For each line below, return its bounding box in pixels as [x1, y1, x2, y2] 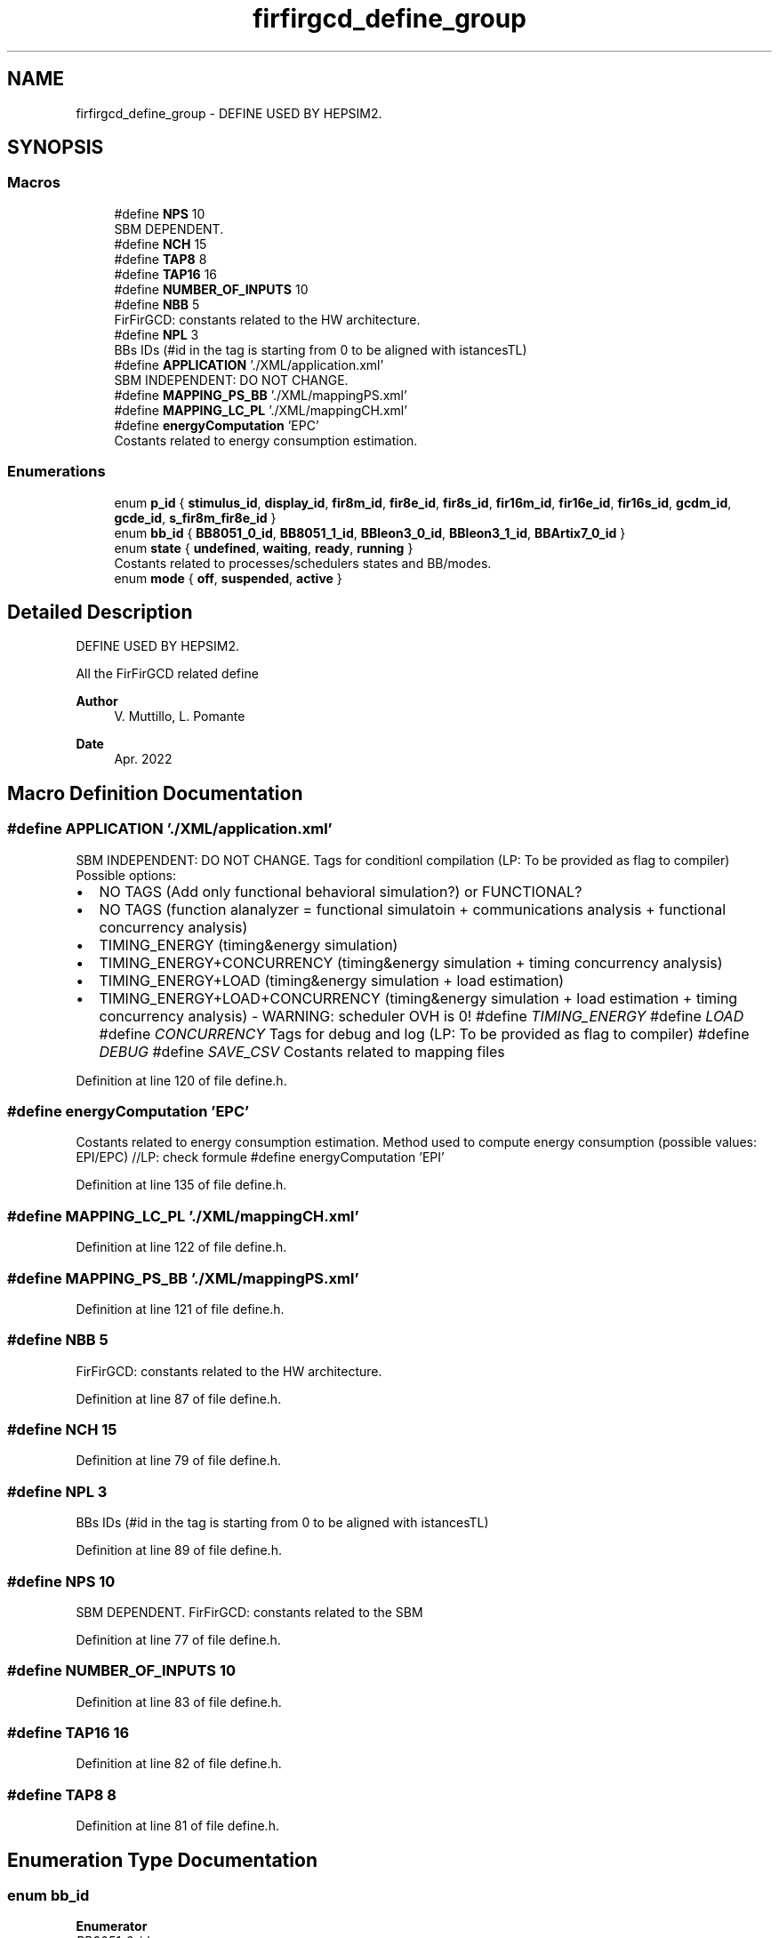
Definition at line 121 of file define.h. [76, 1301, 285, 1317]
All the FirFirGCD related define [76, 666, 259, 682]
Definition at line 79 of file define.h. [76, 1453, 282, 1469]
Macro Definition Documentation [7, 781, 303, 805]
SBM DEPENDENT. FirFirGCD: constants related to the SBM [76, 1604, 423, 1620]
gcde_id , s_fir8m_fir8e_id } [114, 509, 277, 525]
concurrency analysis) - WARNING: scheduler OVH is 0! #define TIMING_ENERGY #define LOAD [99, 1006, 744, 1025]
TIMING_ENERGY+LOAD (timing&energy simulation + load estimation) [99, 971, 565, 989]
